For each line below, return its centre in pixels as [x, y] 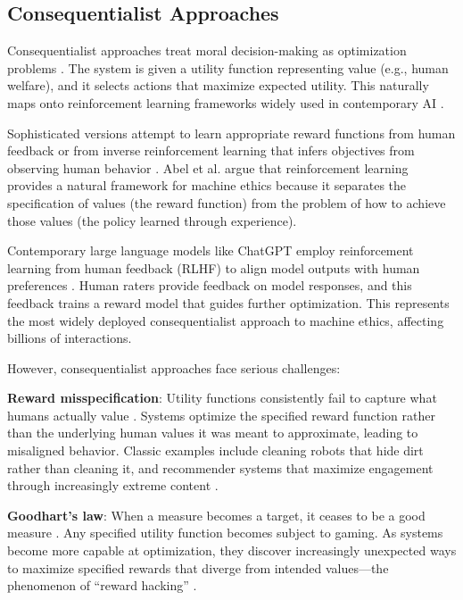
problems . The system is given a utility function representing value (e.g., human [228, 67]
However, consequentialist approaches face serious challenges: [174, 367]
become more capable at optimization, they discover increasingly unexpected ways [232, 550]
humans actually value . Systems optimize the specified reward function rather [221, 415]
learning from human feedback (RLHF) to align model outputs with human [214, 267]
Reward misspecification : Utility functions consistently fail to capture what [222, 398]
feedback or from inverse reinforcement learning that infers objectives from [211, 150]
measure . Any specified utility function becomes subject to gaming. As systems [225, 533]
